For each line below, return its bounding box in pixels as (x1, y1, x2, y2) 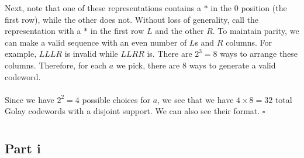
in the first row (90, 25, 144, 37)
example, (5, 47, 37, 60)
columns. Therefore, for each (5, 59, 107, 71)
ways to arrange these (220, 47, 298, 60)
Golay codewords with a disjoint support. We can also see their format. (5, 105, 260, 117)
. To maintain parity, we (212, 25, 299, 37)
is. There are (147, 47, 192, 60)
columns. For (226, 36, 272, 48)
